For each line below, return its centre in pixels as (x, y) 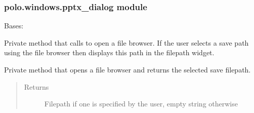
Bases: (14, 26)
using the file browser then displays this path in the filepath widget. (109, 52)
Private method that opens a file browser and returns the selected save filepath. (128, 69)
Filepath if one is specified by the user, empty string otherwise (141, 104)
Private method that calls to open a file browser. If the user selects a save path (126, 42)
